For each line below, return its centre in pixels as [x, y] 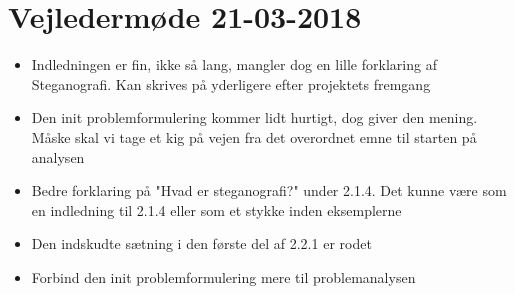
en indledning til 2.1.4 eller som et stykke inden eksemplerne [216, 209]
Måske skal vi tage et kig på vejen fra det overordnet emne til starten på [254, 136]
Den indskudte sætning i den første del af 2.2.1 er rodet [201, 243]
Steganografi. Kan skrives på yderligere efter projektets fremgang [231, 83]
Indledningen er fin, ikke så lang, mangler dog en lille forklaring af [234, 64]
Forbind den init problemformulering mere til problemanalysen [223, 276]
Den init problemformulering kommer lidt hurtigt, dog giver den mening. [254, 117]
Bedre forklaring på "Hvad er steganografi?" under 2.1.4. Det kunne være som [269, 190]
